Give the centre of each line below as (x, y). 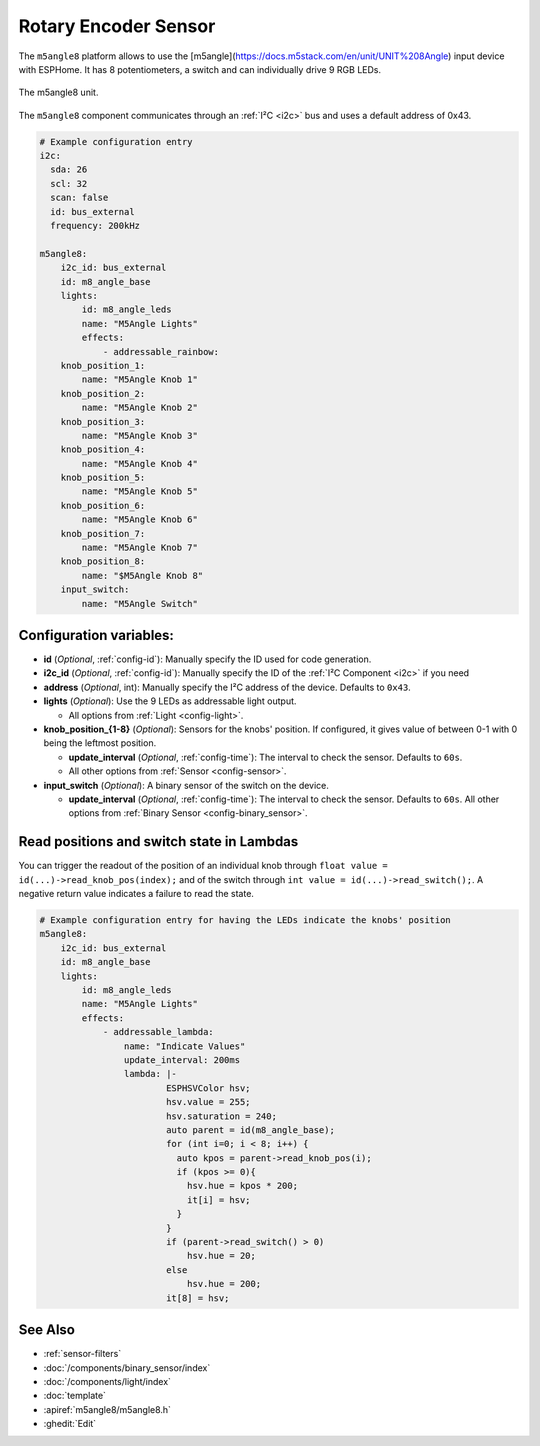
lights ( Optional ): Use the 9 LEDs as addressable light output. (170, 701)
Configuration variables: (96, 635)
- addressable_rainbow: (161, 351)
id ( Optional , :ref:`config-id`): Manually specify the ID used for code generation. (207, 659)
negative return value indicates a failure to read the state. (136, 894)
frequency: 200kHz (95, 226)
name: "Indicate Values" (184, 1046)
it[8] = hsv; (197, 1298)
